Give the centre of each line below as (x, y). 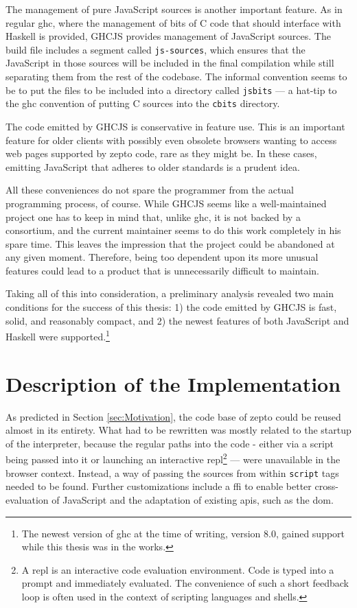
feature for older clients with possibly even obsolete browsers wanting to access (171, 140)
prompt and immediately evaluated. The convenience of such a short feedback (185, 583)
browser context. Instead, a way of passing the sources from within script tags (172, 472)
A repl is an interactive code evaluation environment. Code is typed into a (178, 569)
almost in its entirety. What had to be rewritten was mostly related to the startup (178, 430)
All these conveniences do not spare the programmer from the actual (150, 190)
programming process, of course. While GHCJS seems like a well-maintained (166, 203)
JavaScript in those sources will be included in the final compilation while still (170, 63)
